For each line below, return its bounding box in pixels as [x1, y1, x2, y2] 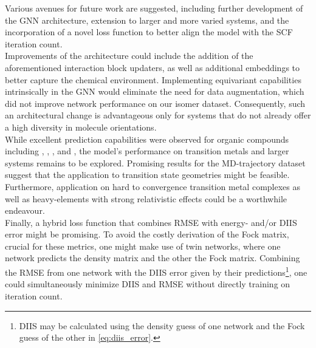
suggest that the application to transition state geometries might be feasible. [5, 168, 290, 181]
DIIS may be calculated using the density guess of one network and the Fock [19, 319, 305, 332]
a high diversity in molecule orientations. [5, 120, 157, 133]
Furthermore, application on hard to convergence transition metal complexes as [5, 180, 300, 193]
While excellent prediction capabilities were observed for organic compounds [5, 132, 289, 145]
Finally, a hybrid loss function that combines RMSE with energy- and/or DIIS [5, 216, 297, 228]
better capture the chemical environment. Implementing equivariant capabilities [5, 73, 301, 86]
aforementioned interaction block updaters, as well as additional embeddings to [5, 61, 300, 73]
